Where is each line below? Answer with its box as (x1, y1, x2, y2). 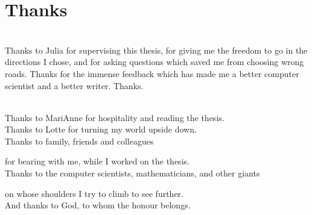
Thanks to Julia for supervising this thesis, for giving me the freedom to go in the (5, 43, 308, 56)
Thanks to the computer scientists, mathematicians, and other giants (5, 167, 260, 179)
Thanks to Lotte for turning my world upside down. (5, 123, 197, 136)
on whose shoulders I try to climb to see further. (5, 187, 184, 199)
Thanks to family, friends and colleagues (5, 134, 154, 147)
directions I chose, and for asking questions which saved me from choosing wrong (5, 55, 304, 68)
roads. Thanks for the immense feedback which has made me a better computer (5, 67, 299, 79)
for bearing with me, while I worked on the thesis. (5, 155, 189, 167)
